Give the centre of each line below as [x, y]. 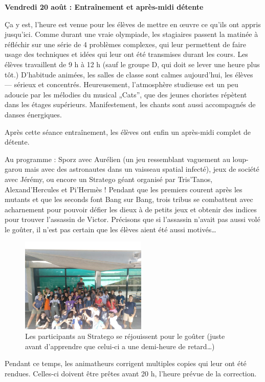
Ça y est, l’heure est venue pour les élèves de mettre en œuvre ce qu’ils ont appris [133, 24]
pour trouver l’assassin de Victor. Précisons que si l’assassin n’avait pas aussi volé [132, 219]
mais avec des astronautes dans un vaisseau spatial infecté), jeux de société [142, 169]
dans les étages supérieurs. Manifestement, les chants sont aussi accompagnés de [130, 104]
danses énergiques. [33, 114]
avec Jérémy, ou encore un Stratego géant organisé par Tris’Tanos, [109, 179]
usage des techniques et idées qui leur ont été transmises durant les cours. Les [126, 54]
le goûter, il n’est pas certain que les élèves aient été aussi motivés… [111, 229]
